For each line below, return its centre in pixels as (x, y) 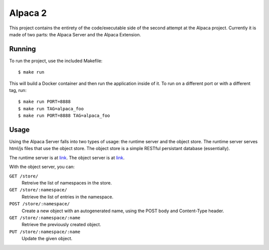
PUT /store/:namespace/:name (45, 232)
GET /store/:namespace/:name (45, 218)
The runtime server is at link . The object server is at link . (67, 158)
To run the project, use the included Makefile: (56, 61)
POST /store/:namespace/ (39, 204)
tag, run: (18, 90)
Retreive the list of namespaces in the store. (67, 183)
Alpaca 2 (28, 13)
